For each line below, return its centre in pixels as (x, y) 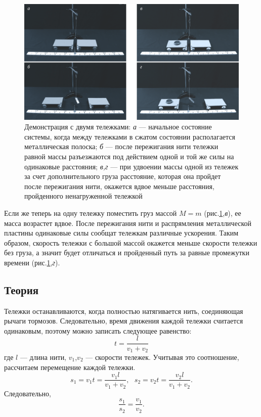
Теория (21, 289)
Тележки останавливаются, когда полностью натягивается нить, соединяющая (124, 311)
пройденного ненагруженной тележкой (83, 196)
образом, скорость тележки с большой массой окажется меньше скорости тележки (131, 242)
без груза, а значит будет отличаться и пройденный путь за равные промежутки (127, 252)
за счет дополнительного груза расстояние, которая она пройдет (123, 176)
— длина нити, (43, 357)
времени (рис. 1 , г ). (32, 262)
